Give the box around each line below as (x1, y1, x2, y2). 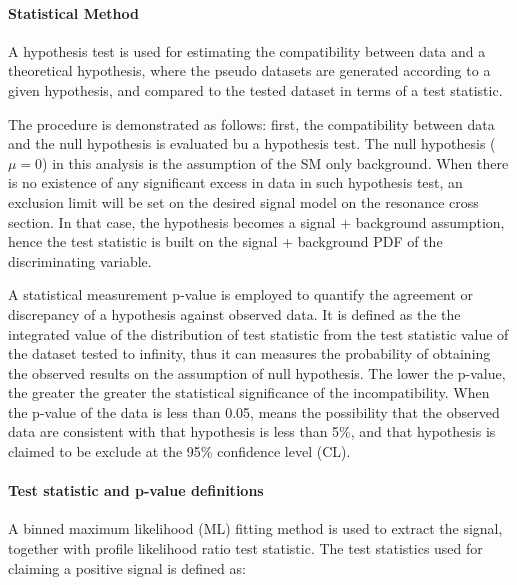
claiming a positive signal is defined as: (8, 557, 246, 578)
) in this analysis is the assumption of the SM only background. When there (42, 152, 509, 173)
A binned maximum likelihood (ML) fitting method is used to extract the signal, (8, 518, 503, 539)
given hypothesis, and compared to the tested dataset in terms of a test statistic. (8, 79, 503, 100)
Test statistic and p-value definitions (8, 480, 264, 501)
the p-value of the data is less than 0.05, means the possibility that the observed (8, 401, 500, 422)
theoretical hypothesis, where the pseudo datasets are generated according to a (8, 60, 491, 81)
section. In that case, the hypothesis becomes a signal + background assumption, (8, 211, 505, 232)
